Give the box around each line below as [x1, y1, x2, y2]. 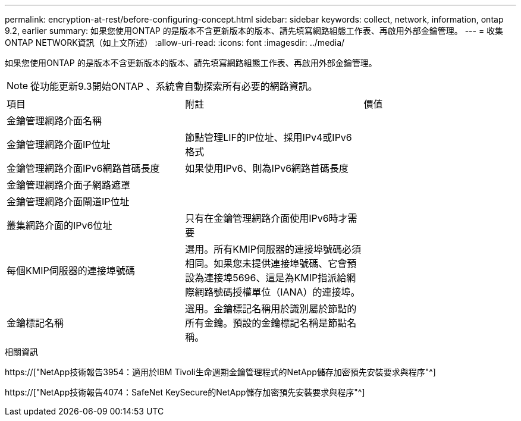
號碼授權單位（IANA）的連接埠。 [214, 286, 360, 298]
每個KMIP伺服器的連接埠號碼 [7, 265, 135, 277]
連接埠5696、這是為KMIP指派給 [204, 272, 347, 284]
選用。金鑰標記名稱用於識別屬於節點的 [185, 303, 357, 315]
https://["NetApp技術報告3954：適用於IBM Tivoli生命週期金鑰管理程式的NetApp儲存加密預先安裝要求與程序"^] [5, 367, 436, 377]
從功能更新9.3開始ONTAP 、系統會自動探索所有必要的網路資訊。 [30, 80, 318, 92]
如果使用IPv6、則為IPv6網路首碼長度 [185, 162, 349, 174]
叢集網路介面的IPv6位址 [7, 219, 112, 231]
